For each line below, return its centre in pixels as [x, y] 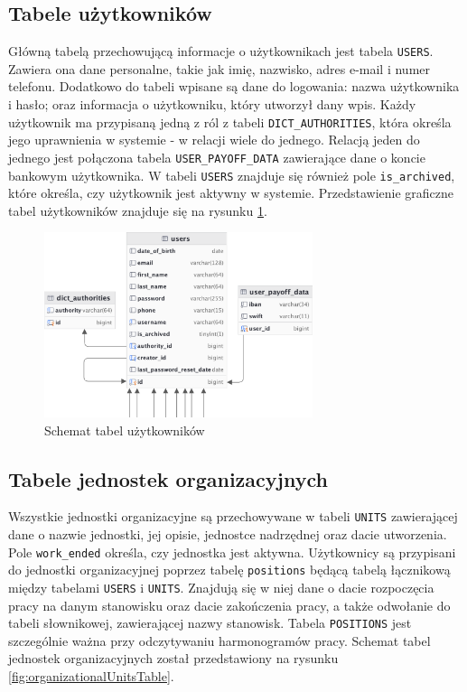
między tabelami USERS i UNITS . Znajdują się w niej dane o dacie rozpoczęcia [221, 587]
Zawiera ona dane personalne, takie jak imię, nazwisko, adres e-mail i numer [219, 68]
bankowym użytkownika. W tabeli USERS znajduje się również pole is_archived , [232, 175]
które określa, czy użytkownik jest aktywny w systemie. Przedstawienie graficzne [231, 193]
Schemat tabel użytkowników [125, 430]
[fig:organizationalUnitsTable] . [91, 676]
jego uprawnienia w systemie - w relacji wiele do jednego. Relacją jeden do [214, 140]
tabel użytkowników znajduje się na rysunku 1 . [138, 210]
